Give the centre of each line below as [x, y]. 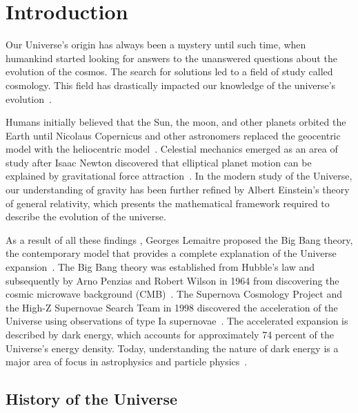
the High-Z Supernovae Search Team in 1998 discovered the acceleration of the [172, 307]
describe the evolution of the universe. [86, 217]
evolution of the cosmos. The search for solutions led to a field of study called [169, 71]
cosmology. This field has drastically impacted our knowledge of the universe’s [171, 85]
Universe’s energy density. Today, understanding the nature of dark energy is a [172, 348]
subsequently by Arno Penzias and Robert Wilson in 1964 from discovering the [172, 280]
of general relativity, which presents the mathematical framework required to [168, 203]
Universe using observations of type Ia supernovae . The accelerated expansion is [177, 321]
